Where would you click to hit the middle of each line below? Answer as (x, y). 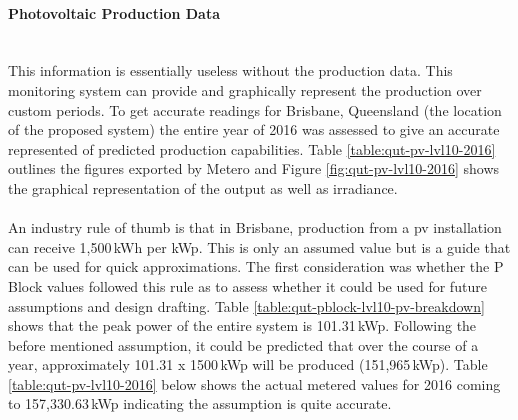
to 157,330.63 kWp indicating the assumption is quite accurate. (200, 403)
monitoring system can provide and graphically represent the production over (245, 89)
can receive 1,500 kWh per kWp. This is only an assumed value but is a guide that (259, 246)
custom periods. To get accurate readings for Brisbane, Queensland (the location (255, 109)
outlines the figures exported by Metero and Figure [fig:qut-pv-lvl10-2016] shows (254, 168)
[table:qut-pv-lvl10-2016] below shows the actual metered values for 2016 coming (254, 383)
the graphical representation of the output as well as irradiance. (203, 187)
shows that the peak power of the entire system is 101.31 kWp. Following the (242, 325)
